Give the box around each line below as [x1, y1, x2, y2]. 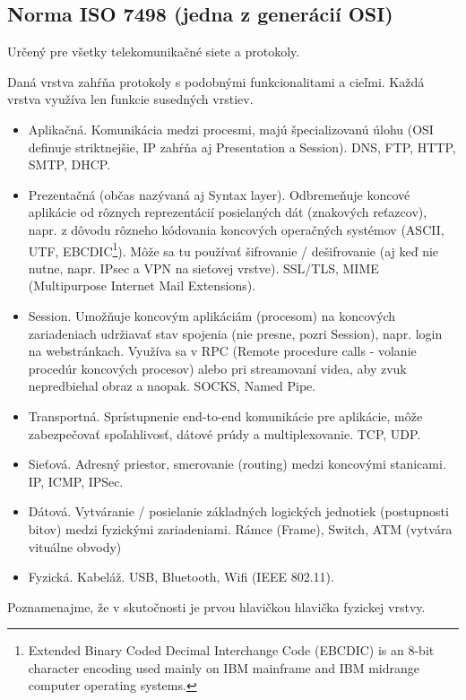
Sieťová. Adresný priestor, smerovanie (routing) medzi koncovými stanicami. [28, 454, 446, 473]
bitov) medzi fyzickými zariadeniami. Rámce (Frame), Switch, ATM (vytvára [28, 519, 453, 538]
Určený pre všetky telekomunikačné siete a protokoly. [7, 42, 300, 61]
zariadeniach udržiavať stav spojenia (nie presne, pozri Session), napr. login [28, 324, 443, 342]
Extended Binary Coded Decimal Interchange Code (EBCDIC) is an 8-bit [28, 641, 435, 660]
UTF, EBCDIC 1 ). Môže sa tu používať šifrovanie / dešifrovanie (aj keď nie [28, 238, 439, 260]
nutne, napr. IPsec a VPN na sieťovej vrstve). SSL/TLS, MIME [28, 258, 379, 277]
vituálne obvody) [28, 537, 122, 556]
